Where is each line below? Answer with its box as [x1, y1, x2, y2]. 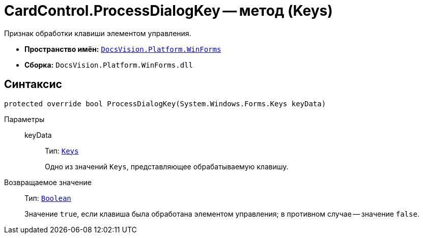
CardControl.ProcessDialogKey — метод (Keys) [4, 2, 333, 19]
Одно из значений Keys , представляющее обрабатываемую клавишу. [45, 162, 289, 171]
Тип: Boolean [24, 193, 71, 202]
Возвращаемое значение [4, 177, 92, 187]
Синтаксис [4, 78, 62, 91]
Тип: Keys [45, 146, 79, 155]
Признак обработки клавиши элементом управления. [4, 28, 191, 38]
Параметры [4, 114, 45, 124]
